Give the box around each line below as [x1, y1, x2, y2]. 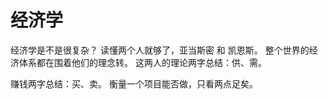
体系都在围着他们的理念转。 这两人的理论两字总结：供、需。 [18, 56, 267, 68]
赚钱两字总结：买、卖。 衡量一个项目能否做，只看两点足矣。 [10, 77, 258, 90]
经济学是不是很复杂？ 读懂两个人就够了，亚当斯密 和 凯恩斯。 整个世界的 [10, 44, 310, 56]
